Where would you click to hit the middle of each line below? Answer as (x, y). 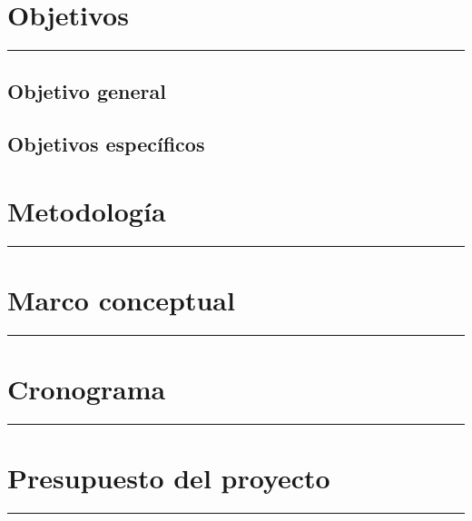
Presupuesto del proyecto (169, 478)
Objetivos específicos (106, 144)
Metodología (87, 210)
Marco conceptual (121, 300)
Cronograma (87, 389)
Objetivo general (87, 90)
